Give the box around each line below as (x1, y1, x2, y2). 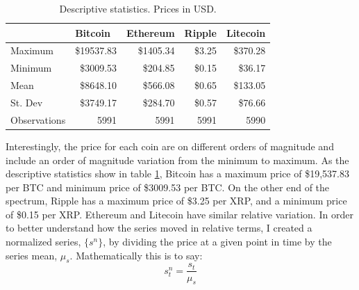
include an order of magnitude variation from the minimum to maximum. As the (6, 152, 349, 167)
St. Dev (10, 95, 43, 109)
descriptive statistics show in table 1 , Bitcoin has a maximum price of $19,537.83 (6, 166, 349, 181)
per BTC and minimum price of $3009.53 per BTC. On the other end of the (6, 179, 330, 194)
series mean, (6, 248, 58, 262)
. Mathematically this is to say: (69, 248, 203, 262)
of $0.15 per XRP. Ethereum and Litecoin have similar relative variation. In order (6, 207, 353, 221)
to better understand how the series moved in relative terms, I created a (6, 220, 312, 235)
